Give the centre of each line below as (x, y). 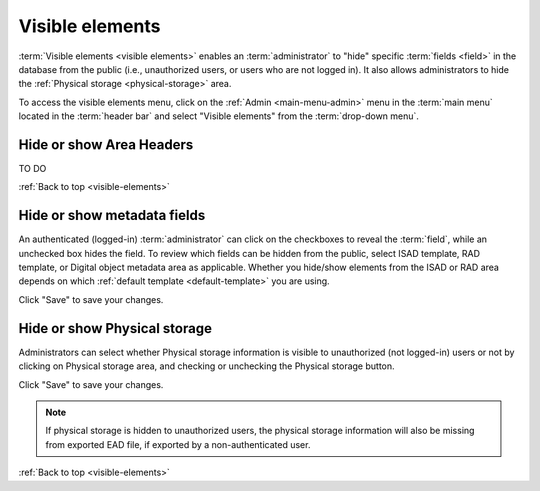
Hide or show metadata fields (112, 215)
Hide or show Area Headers (106, 144)
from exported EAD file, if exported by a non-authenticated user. (178, 444)
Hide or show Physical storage (115, 328)
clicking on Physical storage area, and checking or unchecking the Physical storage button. (206, 366)
